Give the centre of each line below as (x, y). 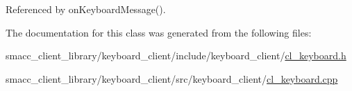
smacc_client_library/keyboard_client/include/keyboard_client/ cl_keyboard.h (176, 55)
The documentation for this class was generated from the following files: (159, 32)
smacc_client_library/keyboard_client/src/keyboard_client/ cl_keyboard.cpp (172, 78)
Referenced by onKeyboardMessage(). (86, 9)
